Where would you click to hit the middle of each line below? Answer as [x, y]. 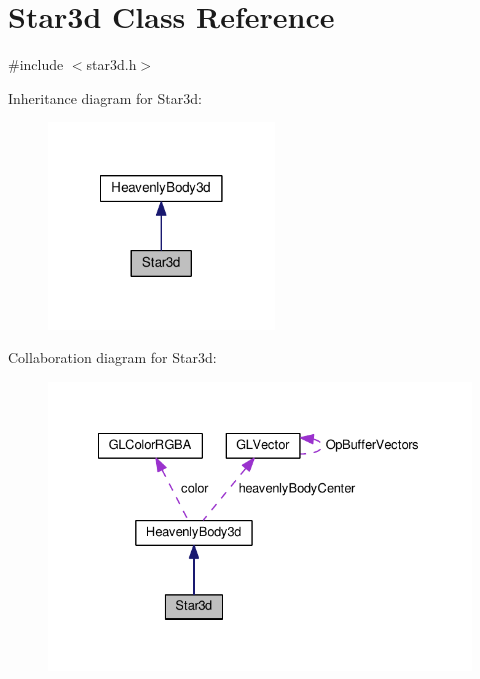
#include [36, 64]
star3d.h [111, 64]
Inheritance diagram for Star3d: [105, 97]
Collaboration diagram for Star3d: [112, 357]
